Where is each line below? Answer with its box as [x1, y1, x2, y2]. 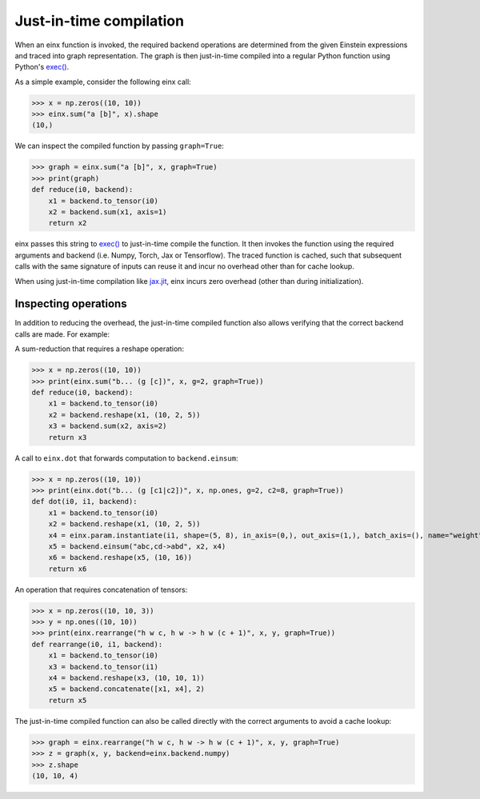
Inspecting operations [14, 297, 127, 311]
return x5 [48, 696, 87, 705]
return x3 [48, 433, 87, 441]
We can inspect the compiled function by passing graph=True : [14, 141, 224, 151]
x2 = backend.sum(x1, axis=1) [48, 208, 167, 217]
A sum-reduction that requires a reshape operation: [14, 344, 184, 354]
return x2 [48, 218, 87, 228]
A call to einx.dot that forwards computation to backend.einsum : [14, 453, 238, 463]
